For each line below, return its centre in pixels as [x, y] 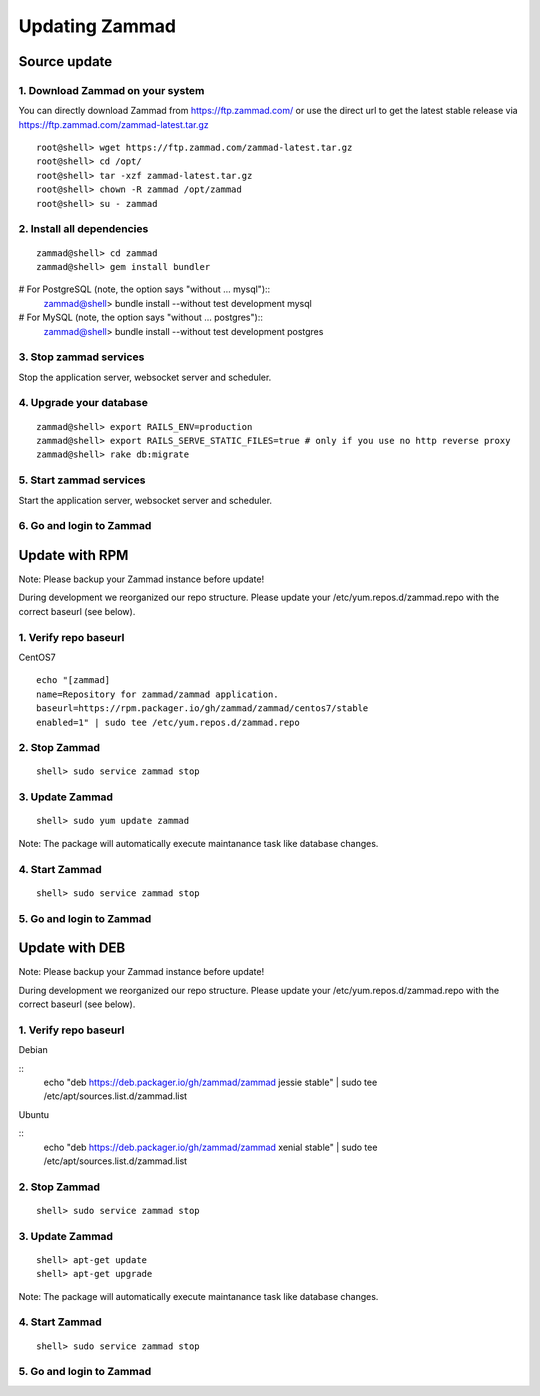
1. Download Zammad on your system [111, 90]
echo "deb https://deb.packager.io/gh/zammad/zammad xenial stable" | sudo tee [210, 1147]
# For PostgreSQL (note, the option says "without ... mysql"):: [144, 289]
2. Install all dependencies [83, 229]
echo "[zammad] [73, 680]
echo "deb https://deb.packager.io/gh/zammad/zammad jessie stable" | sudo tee [210, 1082]
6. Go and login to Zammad [85, 526]
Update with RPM [73, 555]
